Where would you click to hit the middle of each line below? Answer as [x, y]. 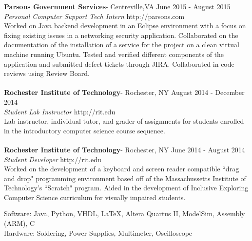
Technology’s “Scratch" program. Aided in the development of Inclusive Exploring [126, 188]
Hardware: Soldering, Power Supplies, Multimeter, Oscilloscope [98, 232]
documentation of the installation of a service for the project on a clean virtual [122, 45]
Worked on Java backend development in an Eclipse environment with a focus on [125, 26]
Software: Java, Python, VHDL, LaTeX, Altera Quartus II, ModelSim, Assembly [125, 213]
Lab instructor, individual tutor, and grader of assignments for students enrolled [124, 121]
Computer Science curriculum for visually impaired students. [95, 197]
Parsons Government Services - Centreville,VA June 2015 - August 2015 [117, 6]
